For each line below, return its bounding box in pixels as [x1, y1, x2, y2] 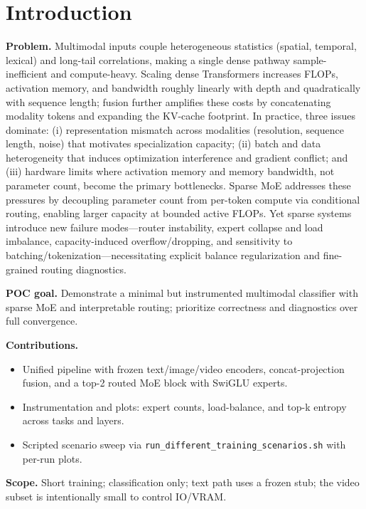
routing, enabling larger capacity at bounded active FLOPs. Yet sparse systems [6, 206, 352, 221]
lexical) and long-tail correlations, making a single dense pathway [6, 52, 291, 67]
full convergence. [6, 313, 78, 328]
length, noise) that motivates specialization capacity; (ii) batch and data [6, 136, 321, 151]
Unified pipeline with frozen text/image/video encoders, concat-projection [22, 361, 345, 376]
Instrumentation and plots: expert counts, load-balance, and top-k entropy [22, 399, 347, 414]
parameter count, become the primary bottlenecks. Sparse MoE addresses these [6, 178, 351, 193]
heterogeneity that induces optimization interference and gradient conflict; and [6, 149, 348, 164]
